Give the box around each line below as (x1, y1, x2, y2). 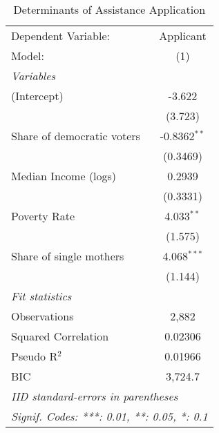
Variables (11, 68, 56, 84)
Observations (11, 308, 74, 324)
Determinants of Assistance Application (13, 1, 206, 17)
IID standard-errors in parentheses (11, 388, 178, 404)
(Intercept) (11, 88, 64, 104)
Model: (11, 48, 45, 64)
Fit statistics (11, 288, 72, 304)
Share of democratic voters (11, 128, 140, 144)
